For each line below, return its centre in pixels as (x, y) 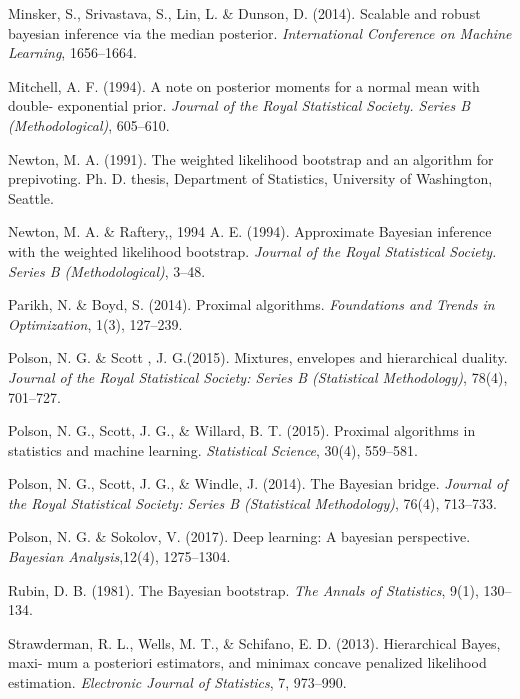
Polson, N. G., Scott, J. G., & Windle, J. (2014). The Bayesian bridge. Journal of (258, 483)
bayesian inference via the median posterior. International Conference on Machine (260, 32)
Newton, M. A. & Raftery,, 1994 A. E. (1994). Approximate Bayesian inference (250, 231)
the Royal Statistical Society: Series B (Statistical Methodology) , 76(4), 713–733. (252, 502)
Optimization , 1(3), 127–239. (95, 323)
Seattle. (31, 197)
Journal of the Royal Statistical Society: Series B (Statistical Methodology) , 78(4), (258, 376)
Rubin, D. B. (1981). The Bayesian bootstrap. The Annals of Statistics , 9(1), (243, 589)
